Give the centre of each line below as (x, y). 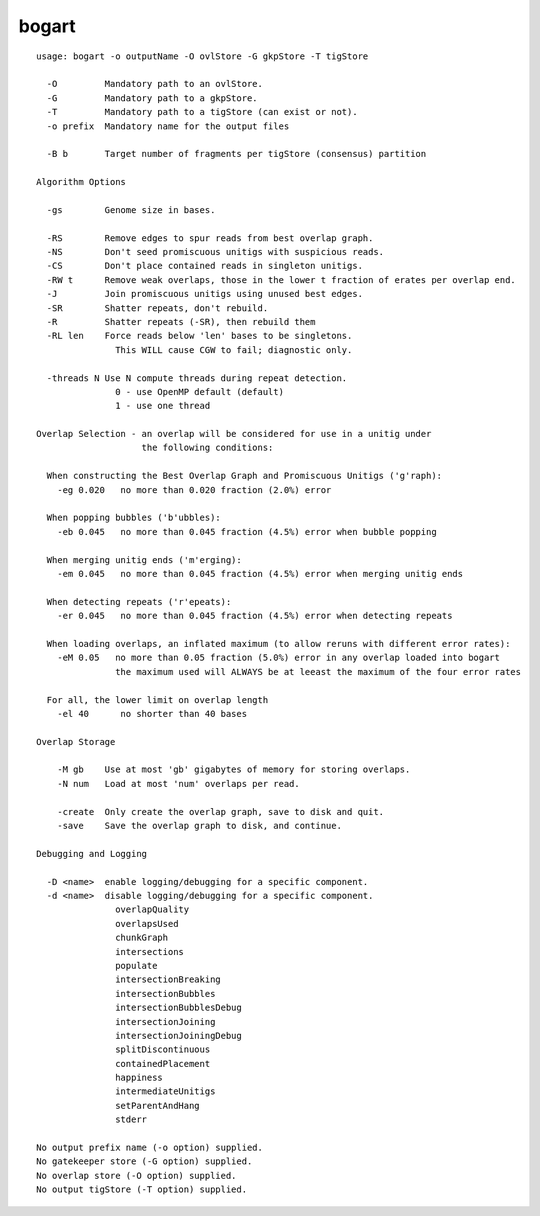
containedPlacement (163, 1063)
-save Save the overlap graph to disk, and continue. (199, 826)
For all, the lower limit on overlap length (157, 699)
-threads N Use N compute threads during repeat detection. (197, 378)
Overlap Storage (76, 741)
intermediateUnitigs (165, 1091)
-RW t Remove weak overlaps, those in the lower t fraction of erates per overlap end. (281, 279)
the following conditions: (207, 448)
